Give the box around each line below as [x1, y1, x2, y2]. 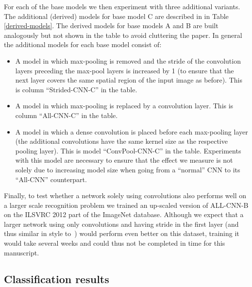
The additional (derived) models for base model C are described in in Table [4, 11, 229, 21]
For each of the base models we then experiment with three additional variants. [4, 1, 240, 11]
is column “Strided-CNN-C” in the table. [15, 84, 137, 94]
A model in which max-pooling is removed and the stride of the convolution [15, 55, 241, 66]
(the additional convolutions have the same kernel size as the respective [15, 136, 228, 146]
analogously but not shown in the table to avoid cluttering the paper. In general [4, 30, 242, 40]
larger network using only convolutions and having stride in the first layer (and [4, 219, 239, 229]
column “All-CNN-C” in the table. [15, 110, 118, 120]
